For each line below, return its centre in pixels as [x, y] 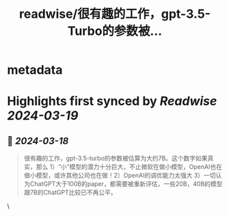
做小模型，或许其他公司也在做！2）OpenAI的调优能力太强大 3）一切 [120, 176]
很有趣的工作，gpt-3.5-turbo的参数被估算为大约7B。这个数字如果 [116, 159]
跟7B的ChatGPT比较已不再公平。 [70, 193]
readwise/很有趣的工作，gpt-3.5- [115, 14]
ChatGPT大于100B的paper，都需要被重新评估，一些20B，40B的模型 [126, 184]
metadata [35, 70]
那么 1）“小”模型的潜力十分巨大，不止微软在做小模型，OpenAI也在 [129, 167]
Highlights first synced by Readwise [112, 102]
